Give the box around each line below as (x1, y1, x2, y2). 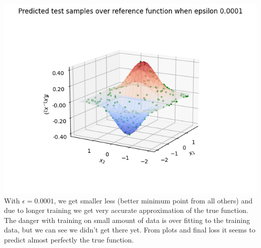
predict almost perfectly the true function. (4, 234, 134, 244)
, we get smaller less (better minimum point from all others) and (54, 195, 252, 205)
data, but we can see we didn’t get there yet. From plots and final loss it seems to (4, 224, 255, 235)
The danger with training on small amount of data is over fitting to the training (4, 214, 250, 225)
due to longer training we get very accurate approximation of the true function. (4, 205, 248, 215)
